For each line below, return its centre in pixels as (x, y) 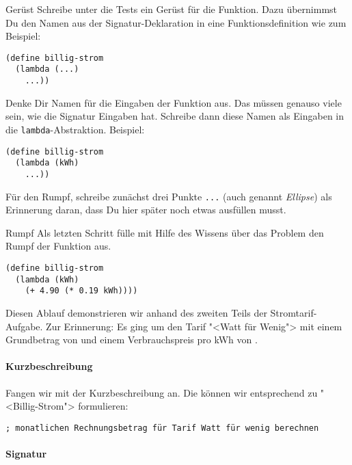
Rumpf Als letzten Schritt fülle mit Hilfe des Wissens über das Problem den (165, 232)
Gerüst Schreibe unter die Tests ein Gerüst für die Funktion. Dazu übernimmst (172, 9)
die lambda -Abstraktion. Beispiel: (75, 129)
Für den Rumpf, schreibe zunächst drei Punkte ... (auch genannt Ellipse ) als (169, 196)
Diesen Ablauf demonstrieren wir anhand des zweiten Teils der (136, 312)
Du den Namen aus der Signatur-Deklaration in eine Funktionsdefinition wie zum (176, 22)
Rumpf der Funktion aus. (58, 246)
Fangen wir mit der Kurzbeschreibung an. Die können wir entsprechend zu (162, 392)
